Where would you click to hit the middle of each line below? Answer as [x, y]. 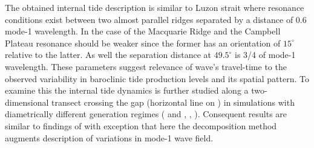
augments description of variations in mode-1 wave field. [109, 137]
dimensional [27, 102]
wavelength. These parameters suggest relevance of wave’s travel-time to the [146, 66]
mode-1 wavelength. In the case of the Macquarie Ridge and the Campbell [143, 31]
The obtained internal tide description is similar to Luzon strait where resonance [155, 7]
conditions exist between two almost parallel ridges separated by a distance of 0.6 [156, 19]
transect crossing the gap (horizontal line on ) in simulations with [173, 102]
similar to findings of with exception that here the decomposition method [141, 125]
